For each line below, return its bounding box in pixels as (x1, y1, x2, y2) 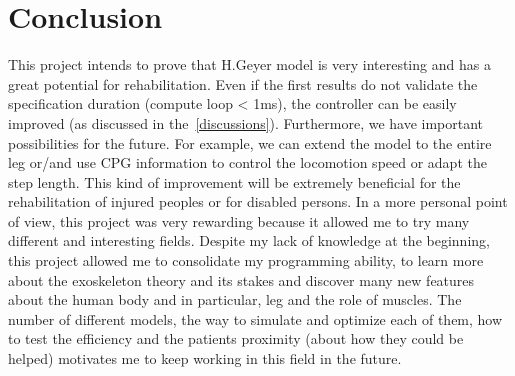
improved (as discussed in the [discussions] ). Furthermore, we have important (8, 112, 484, 133)
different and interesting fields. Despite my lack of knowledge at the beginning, (8, 230, 490, 251)
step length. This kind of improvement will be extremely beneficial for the (8, 171, 461, 192)
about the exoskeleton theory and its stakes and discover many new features (8, 269, 475, 290)
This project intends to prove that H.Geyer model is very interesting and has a (8, 54, 491, 75)
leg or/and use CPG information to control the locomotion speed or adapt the (8, 152, 487, 173)
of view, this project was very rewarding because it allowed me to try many (8, 210, 470, 231)
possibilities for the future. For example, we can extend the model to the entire (8, 132, 492, 153)
